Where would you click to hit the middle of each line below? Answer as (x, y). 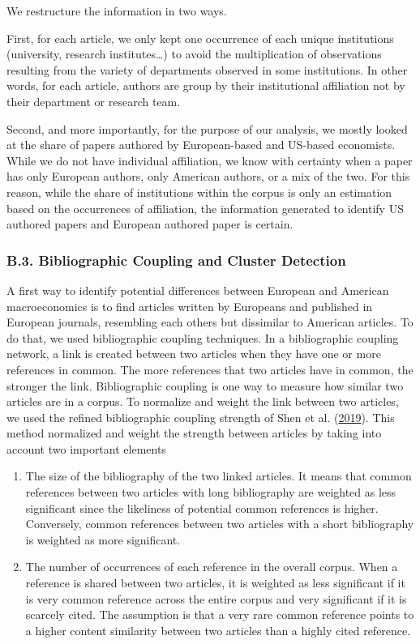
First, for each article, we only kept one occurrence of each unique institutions (200, 38)
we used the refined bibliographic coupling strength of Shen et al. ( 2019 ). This (201, 417)
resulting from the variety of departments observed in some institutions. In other (207, 69)
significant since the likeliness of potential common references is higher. (202, 508)
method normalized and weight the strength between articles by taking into (194, 433)
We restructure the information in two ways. (117, 11)
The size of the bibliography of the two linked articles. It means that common (219, 476)
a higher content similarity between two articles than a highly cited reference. (218, 630)
